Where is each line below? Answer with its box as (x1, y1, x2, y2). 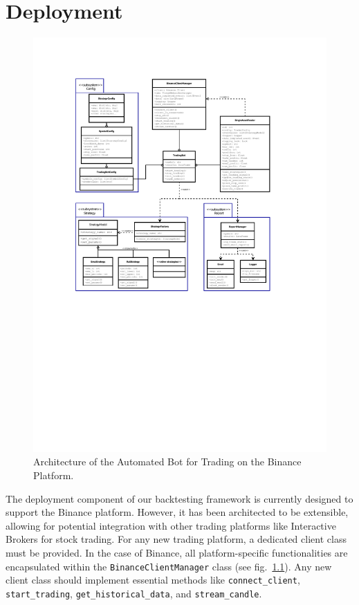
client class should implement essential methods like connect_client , (6, 573, 300, 587)
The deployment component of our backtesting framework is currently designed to (6, 491, 353, 505)
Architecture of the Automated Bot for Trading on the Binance (33, 454, 302, 469)
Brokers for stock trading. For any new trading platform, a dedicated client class (6, 532, 347, 546)
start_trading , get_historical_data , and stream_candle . (6, 586, 262, 600)
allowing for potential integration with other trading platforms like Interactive (6, 518, 336, 532)
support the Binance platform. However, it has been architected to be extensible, (6, 505, 349, 519)
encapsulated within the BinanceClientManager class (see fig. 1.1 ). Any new (6, 559, 332, 573)
